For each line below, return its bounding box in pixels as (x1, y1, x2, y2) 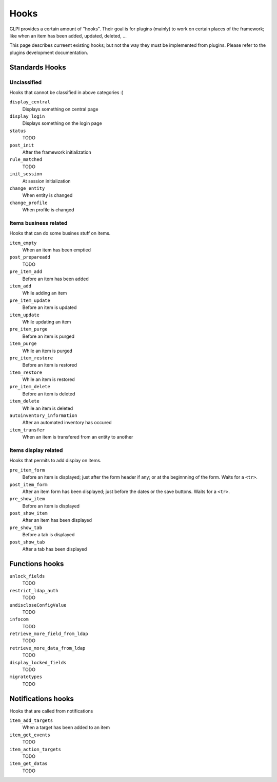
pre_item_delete (9, 384, 51, 390)
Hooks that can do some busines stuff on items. (9, 230, 111, 237)
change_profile (9, 199, 48, 206)
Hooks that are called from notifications (9, 707, 93, 714)
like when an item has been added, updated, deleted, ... (9, 32, 127, 39)
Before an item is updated (22, 304, 77, 311)
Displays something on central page (22, 106, 98, 112)
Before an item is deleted (22, 391, 75, 397)
